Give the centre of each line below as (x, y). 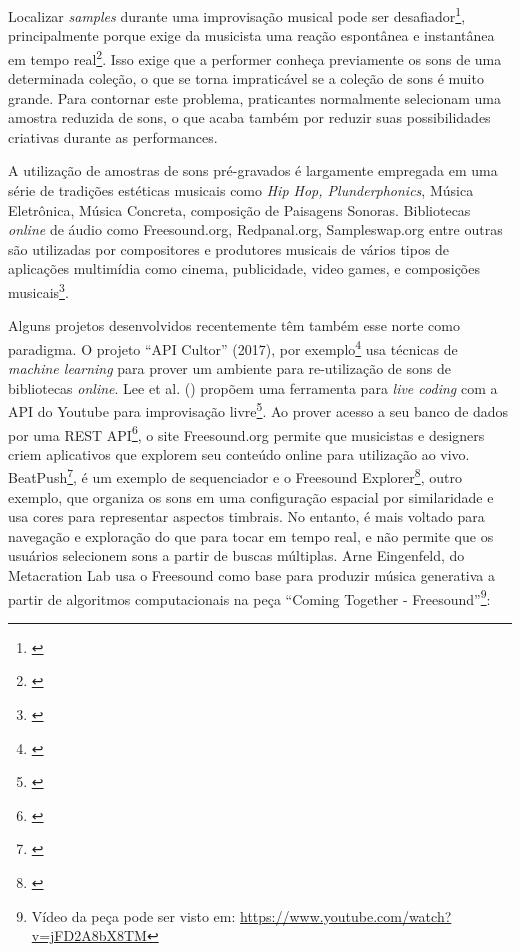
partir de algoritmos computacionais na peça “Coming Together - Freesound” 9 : (249, 597)
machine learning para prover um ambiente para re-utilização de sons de (229, 368)
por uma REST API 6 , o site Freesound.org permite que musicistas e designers (246, 433)
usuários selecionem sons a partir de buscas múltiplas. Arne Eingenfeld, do (236, 555)
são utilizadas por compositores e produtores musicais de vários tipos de (229, 248)
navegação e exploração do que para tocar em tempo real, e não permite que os (251, 535)
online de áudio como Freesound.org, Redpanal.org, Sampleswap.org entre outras (255, 229)
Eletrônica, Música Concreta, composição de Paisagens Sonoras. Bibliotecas (239, 209)
